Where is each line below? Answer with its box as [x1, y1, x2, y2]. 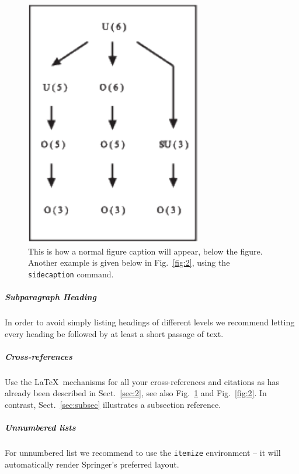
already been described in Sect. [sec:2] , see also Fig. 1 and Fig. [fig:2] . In [5, 387, 267, 399]
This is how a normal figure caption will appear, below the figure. [28, 245, 263, 257]
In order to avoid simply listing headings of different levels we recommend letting [5, 316, 295, 328]
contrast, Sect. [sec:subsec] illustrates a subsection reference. [5, 398, 221, 410]
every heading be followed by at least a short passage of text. [5, 327, 224, 339]
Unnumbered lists [5, 421, 76, 434]
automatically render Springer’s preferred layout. [5, 458, 179, 470]
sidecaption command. [28, 267, 114, 280]
